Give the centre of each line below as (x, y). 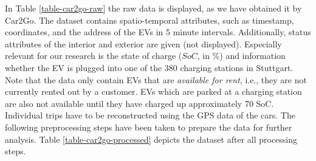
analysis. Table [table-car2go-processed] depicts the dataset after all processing (151, 139)
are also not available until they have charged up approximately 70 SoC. (139, 103)
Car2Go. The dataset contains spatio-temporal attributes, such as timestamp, (149, 20)
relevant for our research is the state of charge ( (94, 56)
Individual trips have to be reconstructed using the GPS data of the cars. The (150, 115)
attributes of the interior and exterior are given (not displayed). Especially (143, 43)
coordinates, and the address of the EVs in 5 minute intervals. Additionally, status (158, 32)
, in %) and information (241, 56)
